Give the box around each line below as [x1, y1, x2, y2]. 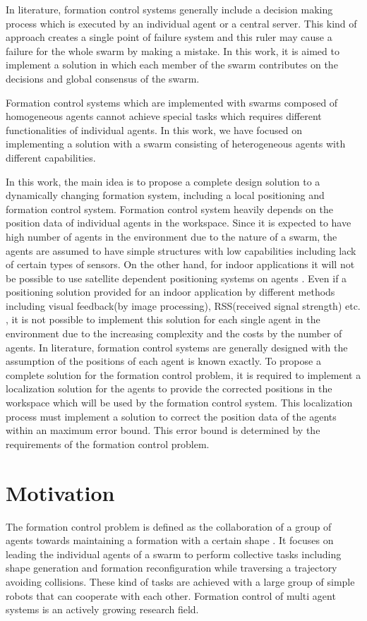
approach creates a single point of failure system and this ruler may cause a [6, 30, 332, 44]
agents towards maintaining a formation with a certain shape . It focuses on [6, 533, 334, 548]
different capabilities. [6, 150, 96, 164]
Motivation [6, 478, 115, 507]
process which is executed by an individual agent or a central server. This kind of [6, 16, 357, 30]
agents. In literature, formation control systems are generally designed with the [6, 339, 348, 354]
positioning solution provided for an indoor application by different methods [6, 284, 335, 299]
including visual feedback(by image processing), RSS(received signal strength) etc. [6, 298, 361, 313]
